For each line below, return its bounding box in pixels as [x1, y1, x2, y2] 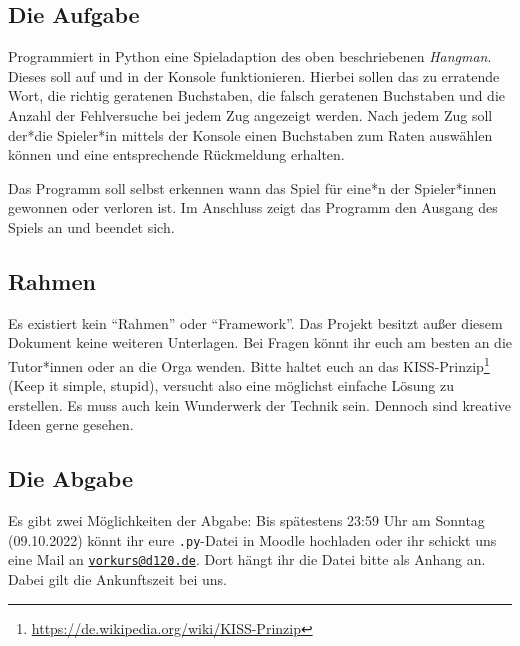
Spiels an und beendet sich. [8, 216, 175, 237]
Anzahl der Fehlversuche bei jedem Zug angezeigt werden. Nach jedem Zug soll [8, 104, 493, 125]
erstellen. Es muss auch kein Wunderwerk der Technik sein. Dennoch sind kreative [8, 394, 512, 415]
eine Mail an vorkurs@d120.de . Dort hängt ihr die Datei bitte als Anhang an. [8, 549, 486, 570]
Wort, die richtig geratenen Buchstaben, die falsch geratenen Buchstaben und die [8, 85, 506, 106]
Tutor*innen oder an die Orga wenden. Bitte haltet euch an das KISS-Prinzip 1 [8, 352, 490, 376]
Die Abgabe [8, 463, 133, 494]
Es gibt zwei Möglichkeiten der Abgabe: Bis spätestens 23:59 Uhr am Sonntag [8, 510, 485, 531]
